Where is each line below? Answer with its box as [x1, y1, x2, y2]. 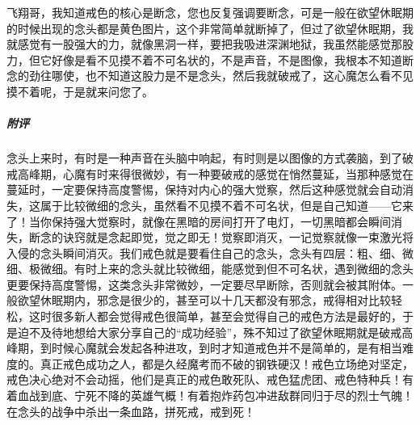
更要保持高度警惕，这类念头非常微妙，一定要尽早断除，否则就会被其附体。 [6, 276, 402, 292]
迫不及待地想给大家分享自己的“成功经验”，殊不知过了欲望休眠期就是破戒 [17, 323, 402, 340]
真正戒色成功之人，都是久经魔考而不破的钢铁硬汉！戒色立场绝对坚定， [40, 355, 414, 372]
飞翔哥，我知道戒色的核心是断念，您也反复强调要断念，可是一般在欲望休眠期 [6, 4, 414, 20]
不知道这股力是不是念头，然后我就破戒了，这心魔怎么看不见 [96, 67, 414, 84]
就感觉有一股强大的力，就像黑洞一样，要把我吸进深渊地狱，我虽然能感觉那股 [6, 36, 414, 53]
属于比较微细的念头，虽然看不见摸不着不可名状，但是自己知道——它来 [40, 196, 414, 213]
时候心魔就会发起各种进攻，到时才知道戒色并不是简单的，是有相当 [51, 339, 402, 356]
